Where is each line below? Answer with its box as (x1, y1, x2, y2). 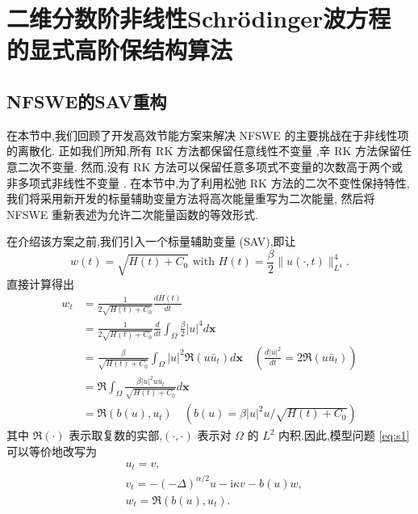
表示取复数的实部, (69, 427, 163, 444)
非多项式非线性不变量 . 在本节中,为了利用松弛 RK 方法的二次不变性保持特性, (6, 174, 410, 191)
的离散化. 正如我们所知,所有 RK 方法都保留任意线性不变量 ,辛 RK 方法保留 (6, 142, 401, 159)
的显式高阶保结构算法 (6, 33, 233, 66)
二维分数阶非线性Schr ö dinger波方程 (6, 2, 391, 35)
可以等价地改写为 (6, 442, 97, 459)
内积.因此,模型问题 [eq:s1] (278, 427, 410, 444)
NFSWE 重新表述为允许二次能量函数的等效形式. (6, 205, 258, 222)
